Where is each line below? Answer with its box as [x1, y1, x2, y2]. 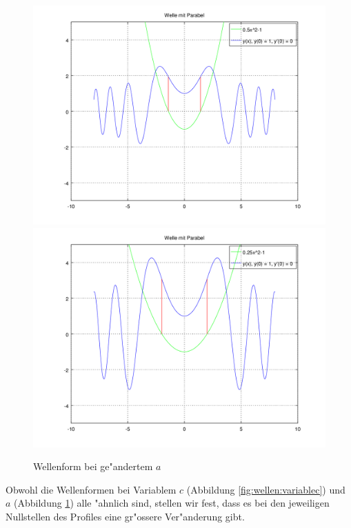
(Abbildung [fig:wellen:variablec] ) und [186, 482, 345, 496]
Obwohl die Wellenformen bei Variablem [6, 482, 177, 496]
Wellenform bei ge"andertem [33, 459, 153, 474]
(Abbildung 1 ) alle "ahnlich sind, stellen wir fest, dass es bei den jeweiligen [14, 496, 330, 510]
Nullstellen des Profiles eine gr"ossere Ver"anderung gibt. [6, 509, 245, 523]
